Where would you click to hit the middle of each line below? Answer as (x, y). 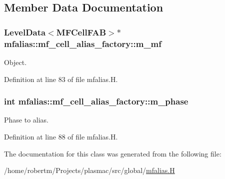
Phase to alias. (26, 120)
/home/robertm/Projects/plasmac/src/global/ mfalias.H (89, 170)
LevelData (25, 32)
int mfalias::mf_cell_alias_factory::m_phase (96, 101)
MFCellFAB (81, 32)
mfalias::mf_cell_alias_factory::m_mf (83, 43)
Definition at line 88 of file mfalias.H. (61, 136)
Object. (15, 62)
